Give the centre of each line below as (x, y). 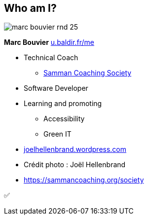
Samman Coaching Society (88, 73)
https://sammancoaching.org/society (84, 180)
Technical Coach (51, 58)
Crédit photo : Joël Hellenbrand (75, 165)
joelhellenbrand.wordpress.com (75, 149)
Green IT (57, 134)
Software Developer (56, 88)
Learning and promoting (63, 104)
